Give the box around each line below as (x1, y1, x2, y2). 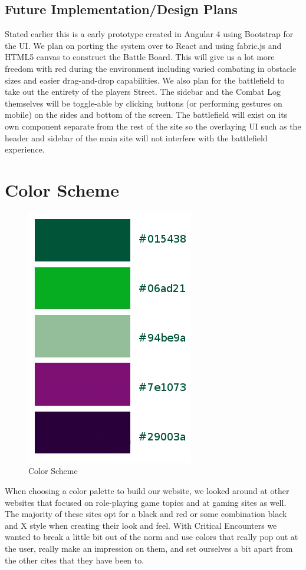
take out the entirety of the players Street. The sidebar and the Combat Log (5, 85, 281, 98)
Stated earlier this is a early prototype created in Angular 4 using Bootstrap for (5, 28, 294, 40)
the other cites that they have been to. (5, 554, 144, 566)
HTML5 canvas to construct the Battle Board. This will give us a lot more (5, 51, 275, 63)
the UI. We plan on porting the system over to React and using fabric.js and (5, 39, 282, 51)
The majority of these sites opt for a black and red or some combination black (5, 508, 287, 520)
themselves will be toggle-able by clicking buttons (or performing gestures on (5, 97, 282, 109)
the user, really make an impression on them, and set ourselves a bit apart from (5, 542, 293, 555)
